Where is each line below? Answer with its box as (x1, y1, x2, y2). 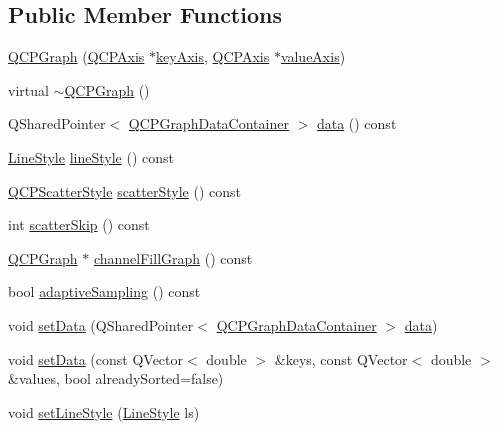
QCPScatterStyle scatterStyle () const (8, 180, 241, 201)
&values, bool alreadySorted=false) (8, 368, 224, 389)
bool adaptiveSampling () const (8, 281, 201, 302)
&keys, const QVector (274, 348, 408, 369)
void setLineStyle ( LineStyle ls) (8, 401, 200, 422)
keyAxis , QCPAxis (156, 46, 270, 67)
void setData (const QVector (8, 348, 183, 369)
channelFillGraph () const (93, 247, 253, 268)
